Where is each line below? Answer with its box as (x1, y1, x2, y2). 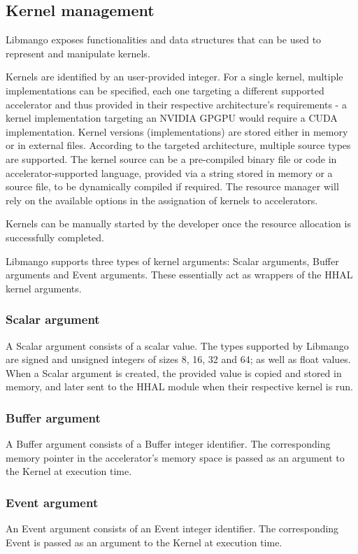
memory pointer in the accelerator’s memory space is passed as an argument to (6, 450, 345, 464)
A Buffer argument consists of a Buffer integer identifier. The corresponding (6, 436, 331, 451)
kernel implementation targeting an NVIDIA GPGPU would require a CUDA (6, 111, 338, 125)
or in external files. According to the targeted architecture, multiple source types (6, 138, 351, 152)
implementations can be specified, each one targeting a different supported (6, 83, 324, 97)
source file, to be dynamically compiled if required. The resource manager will (6, 179, 339, 194)
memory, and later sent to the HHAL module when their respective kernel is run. (6, 379, 353, 394)
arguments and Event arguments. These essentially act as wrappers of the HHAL (6, 267, 353, 282)
